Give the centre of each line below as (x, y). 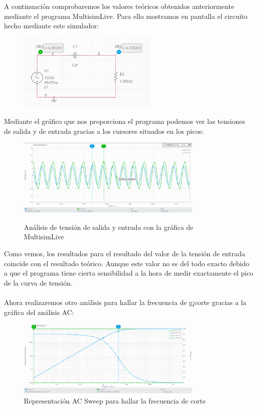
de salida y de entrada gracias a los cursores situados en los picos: (104, 131)
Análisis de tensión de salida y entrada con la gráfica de (109, 227)
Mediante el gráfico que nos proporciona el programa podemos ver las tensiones (125, 121)
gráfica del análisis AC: (39, 312)
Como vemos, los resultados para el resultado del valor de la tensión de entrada (125, 254)
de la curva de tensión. (38, 282)
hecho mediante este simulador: (52, 26)
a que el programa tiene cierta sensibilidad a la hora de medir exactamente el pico (129, 273)
